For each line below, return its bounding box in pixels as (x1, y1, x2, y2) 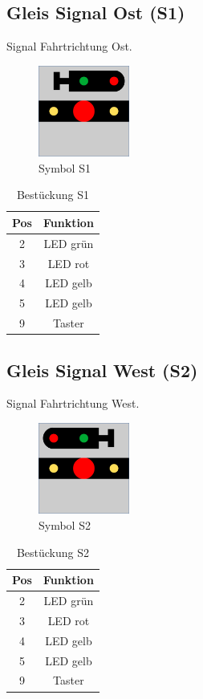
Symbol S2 (39, 517, 91, 534)
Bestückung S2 (16, 543, 89, 560)
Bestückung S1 (16, 186, 89, 203)
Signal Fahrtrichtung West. (6, 395, 140, 412)
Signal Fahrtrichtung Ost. (6, 38, 132, 55)
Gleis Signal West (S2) (6, 357, 198, 382)
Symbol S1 (39, 159, 91, 176)
